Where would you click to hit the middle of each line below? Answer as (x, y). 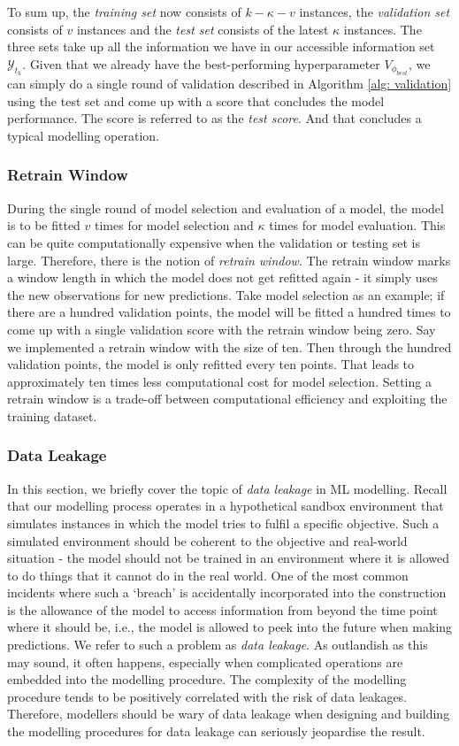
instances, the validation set (375, 12)
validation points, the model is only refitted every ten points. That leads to (211, 364)
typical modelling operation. (83, 135)
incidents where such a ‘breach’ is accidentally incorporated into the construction (227, 592)
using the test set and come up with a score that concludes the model (196, 100)
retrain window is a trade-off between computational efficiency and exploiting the (227, 399)
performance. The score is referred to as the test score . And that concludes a (214, 118)
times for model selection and (174, 225)
